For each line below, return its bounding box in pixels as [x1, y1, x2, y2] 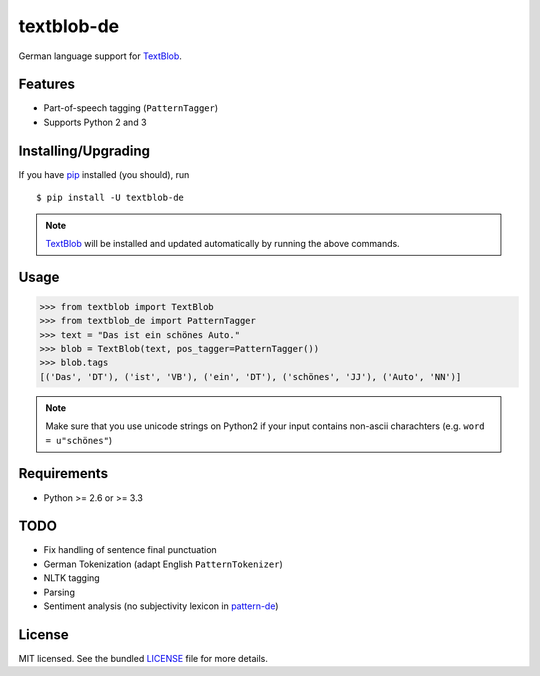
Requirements [18, 465, 109, 482]
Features [18, 76, 75, 93]
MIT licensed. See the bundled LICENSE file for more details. [18, 652, 269, 664]
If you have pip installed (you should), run [18, 168, 190, 180]
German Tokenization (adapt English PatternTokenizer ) [43, 558, 284, 570]
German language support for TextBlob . [18, 50, 182, 62]
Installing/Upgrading [18, 142, 150, 159]
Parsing [43, 586, 75, 598]
